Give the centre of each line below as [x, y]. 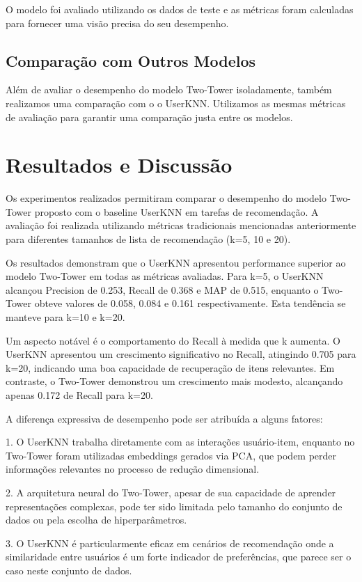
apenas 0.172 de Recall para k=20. [79, 395]
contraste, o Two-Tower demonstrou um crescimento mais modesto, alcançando [174, 381]
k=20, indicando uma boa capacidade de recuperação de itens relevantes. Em [170, 367]
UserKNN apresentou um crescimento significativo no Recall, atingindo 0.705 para [181, 354]
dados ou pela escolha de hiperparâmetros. [96, 520]
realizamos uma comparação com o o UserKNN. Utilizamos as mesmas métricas [176, 103]
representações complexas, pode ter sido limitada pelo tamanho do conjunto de [174, 506]
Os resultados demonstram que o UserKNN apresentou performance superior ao [176, 262]
